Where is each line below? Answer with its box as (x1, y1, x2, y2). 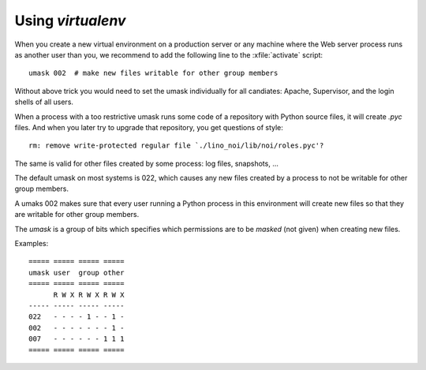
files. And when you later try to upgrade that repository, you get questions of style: (14, 122, 284, 132)
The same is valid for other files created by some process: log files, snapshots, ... (14, 159, 279, 168)
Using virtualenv (14, 12, 126, 29)
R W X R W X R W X (53, 290, 125, 299)
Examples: (14, 239, 49, 249)
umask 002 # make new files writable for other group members (28, 69, 278, 78)
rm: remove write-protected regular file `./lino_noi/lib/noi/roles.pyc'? (28, 141, 324, 150)
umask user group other (28, 268, 125, 277)
